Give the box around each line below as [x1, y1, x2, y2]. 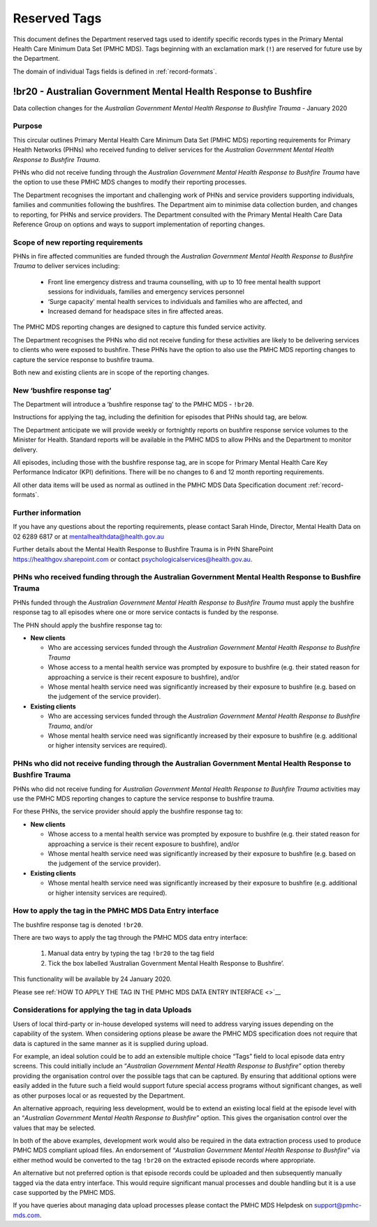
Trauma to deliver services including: [13, 262, 120, 270]
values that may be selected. [13, 1124, 96, 1132]
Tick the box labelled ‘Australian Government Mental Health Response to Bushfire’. [47, 959, 284, 967]
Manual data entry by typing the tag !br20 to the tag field [47, 949, 214, 957]
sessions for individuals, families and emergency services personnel [47, 287, 244, 296]
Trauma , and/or [47, 722, 94, 730]
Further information [13, 507, 82, 517]
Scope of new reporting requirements [13, 238, 143, 247]
